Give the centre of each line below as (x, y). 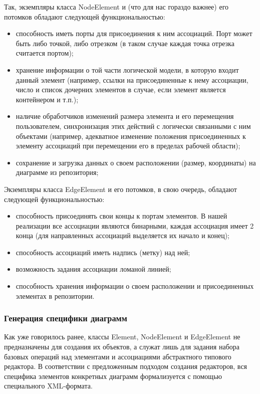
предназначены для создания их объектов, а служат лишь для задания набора (122, 347)
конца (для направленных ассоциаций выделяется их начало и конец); (122, 235)
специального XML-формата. (48, 386)
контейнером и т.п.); (47, 99)
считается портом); (45, 53)
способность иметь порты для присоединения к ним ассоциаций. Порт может (134, 33)
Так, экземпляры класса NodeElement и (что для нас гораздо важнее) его (116, 7)
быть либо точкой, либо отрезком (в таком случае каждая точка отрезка (125, 43)
